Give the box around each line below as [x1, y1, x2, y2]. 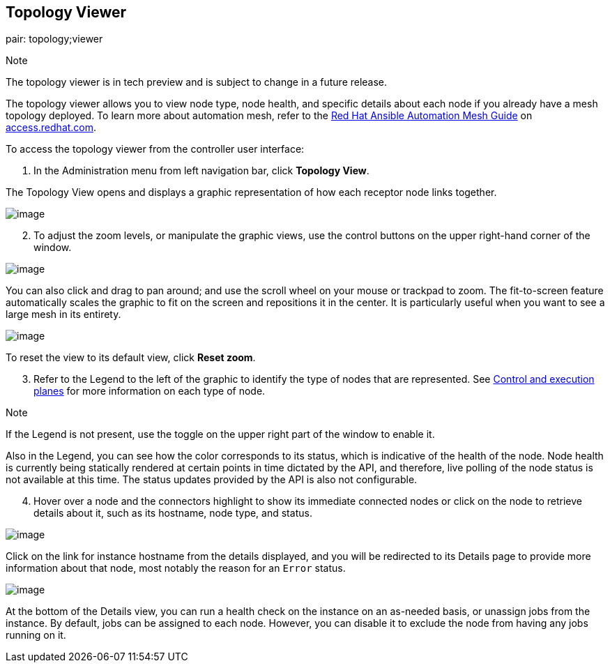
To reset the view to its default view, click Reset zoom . [6, 351, 256, 364]
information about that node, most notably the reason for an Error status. [6, 562, 346, 575]
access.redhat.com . [6, 121, 97, 134]
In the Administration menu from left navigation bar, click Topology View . [33, 165, 369, 177]
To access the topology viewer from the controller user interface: [6, 143, 305, 155]
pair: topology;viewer [6, 33, 103, 45]
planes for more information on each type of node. [33, 385, 266, 397]
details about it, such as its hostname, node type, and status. [33, 507, 312, 519]
